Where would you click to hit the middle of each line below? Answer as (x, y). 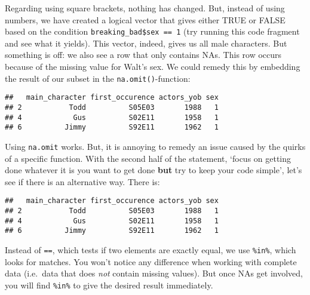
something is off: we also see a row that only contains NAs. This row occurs (143, 55)
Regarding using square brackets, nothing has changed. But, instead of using (145, 8)
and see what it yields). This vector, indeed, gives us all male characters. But (146, 43)
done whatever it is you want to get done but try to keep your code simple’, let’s (154, 170)
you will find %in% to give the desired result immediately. (109, 285)
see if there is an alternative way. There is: (82, 181)
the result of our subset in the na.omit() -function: (98, 78)
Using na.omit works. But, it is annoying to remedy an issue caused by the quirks (155, 146)
